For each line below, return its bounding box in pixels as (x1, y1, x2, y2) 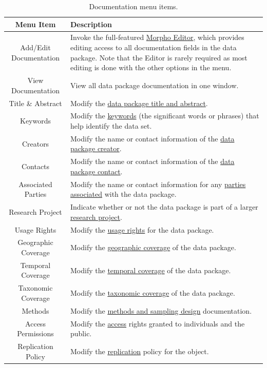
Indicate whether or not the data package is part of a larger (70, 201, 258, 212)
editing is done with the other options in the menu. (70, 62, 232, 73)
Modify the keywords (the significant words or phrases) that (70, 110, 259, 121)
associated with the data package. (70, 189, 177, 199)
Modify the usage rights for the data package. (70, 224, 214, 235)
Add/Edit (20, 42, 51, 53)
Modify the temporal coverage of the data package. (70, 264, 231, 275)
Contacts (21, 161, 50, 172)
